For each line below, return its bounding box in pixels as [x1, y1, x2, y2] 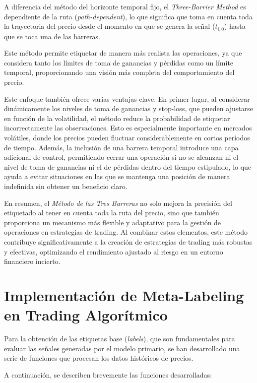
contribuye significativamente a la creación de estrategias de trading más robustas [4, 236, 253, 247]
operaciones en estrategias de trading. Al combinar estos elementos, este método [4, 227, 248, 237]
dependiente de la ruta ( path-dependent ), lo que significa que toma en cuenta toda [4, 11, 253, 21]
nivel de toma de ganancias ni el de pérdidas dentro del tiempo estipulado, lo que [4, 161, 252, 172]
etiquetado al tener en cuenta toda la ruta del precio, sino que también [4, 207, 219, 218]
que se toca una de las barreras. [4, 31, 100, 41]
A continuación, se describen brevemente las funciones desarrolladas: [4, 369, 212, 380]
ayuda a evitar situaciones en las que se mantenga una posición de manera [4, 171, 230, 182]
